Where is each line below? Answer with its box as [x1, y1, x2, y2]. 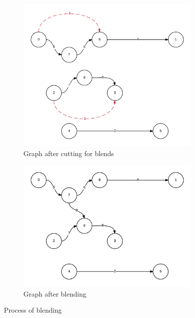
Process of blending [4, 305, 62, 315]
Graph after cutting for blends [23, 148, 114, 158]
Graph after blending [23, 288, 86, 298]
